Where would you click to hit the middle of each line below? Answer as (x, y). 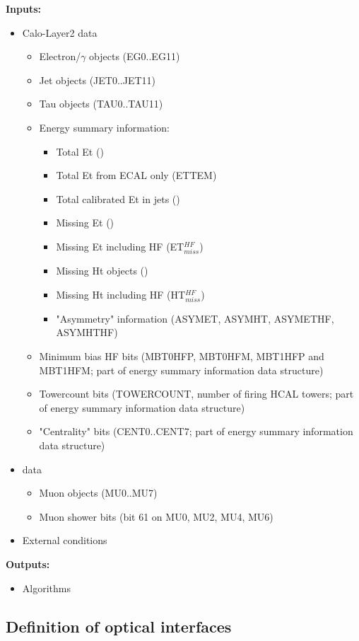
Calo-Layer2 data (60, 32)
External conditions (65, 540)
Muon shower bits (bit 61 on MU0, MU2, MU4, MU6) (156, 516)
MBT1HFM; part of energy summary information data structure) (181, 370)
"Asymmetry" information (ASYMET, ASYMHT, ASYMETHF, (195, 318)
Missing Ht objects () (102, 271)
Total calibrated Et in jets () (118, 198)
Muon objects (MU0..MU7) (98, 493)
